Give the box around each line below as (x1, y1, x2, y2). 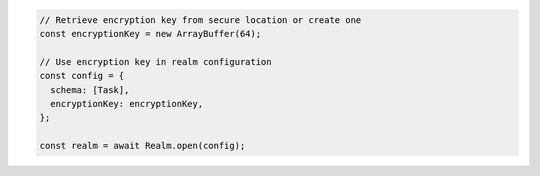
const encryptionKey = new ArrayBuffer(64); (39, 28, 262, 39)
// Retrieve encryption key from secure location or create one (39, 14, 362, 25)
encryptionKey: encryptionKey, (50, 98, 204, 109)
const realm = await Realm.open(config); (39, 140, 246, 152)
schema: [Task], (50, 84, 130, 95)
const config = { (39, 70, 125, 82)
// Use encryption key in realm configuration (39, 56, 272, 67)
